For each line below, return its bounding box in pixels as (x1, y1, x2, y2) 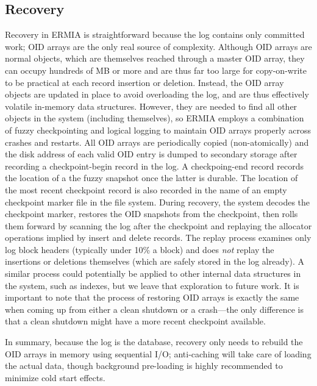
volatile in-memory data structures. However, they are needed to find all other (5, 99, 297, 112)
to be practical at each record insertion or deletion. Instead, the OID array (5, 76, 284, 88)
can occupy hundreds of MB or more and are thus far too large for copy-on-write (5, 63, 307, 76)
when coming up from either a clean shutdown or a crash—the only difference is (5, 302, 304, 315)
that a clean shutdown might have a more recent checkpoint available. (5, 315, 266, 327)
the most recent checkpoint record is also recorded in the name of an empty (5, 183, 287, 196)
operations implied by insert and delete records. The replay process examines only (5, 231, 312, 244)
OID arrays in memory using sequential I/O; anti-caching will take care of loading (5, 347, 312, 360)
